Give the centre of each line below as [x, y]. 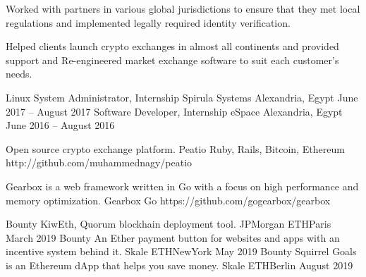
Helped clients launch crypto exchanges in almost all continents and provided [172, 46]
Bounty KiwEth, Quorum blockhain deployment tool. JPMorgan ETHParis [169, 224]
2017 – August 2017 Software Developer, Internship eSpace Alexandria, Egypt [174, 111]
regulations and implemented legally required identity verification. [148, 22]
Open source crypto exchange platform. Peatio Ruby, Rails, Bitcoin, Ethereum [175, 148]
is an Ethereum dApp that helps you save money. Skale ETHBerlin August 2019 [179, 265]
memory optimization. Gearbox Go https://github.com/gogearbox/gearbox [168, 200]
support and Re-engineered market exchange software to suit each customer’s [172, 60]
